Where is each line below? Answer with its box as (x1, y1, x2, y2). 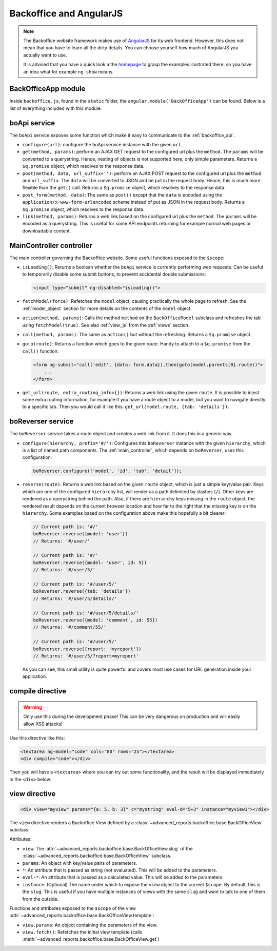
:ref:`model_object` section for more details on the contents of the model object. (22, 305, 192, 312)
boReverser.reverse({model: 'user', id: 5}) (33, 559, 147, 566)
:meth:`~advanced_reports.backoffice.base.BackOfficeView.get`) (22, 936, 160, 942)
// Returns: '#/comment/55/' (33, 624, 107, 630)
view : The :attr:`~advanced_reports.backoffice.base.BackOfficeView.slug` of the (22, 845, 193, 851)
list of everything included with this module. (9, 105, 102, 111)
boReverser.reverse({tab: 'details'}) (33, 588, 131, 594)
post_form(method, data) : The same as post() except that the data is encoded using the (22, 191, 223, 198)
